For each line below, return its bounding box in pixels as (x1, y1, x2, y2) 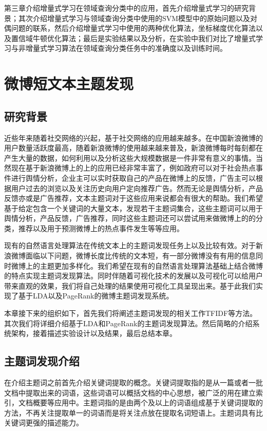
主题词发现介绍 (4, 353, 80, 369)
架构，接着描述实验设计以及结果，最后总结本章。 (11, 328, 177, 339)
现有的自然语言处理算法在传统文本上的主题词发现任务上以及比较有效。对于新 (4, 240, 263, 251)
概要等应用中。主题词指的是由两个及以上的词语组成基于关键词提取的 (32, 397, 263, 408)
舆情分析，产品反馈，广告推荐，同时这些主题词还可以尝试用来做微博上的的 (4, 213, 256, 223)
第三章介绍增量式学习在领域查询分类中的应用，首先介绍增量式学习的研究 (4, 3, 249, 13)
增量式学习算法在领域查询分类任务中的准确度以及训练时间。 (25, 43, 227, 53)
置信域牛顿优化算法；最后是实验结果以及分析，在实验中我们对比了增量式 (11, 32, 256, 43)
